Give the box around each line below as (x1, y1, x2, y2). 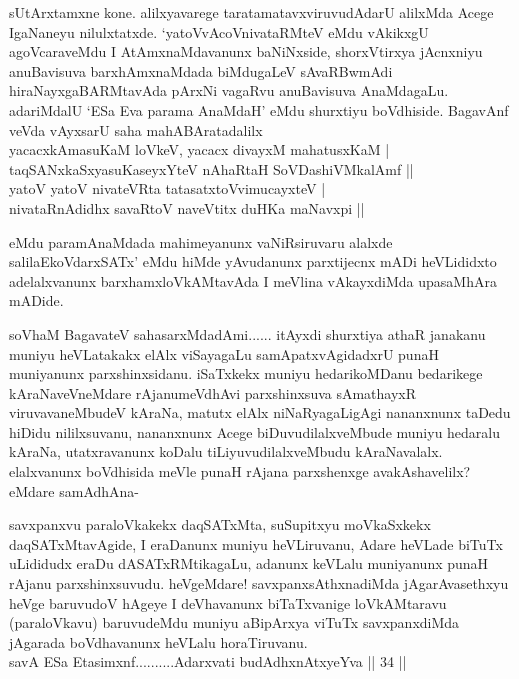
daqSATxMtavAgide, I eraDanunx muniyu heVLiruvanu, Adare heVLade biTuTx (9, 533, 503, 554)
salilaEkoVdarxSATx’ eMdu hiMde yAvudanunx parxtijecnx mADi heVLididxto (9, 251, 497, 272)
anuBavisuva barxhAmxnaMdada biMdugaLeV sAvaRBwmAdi (9, 60, 393, 81)
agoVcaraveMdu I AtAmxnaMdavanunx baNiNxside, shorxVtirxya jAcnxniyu (9, 41, 483, 62)
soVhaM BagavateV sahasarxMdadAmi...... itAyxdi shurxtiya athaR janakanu (9, 323, 486, 344)
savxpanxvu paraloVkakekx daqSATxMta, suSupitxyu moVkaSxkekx (9, 514, 431, 535)
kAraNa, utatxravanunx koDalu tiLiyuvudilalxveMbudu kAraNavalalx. (9, 441, 443, 462)
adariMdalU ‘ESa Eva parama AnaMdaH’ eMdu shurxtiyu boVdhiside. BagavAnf (9, 99, 509, 120)
